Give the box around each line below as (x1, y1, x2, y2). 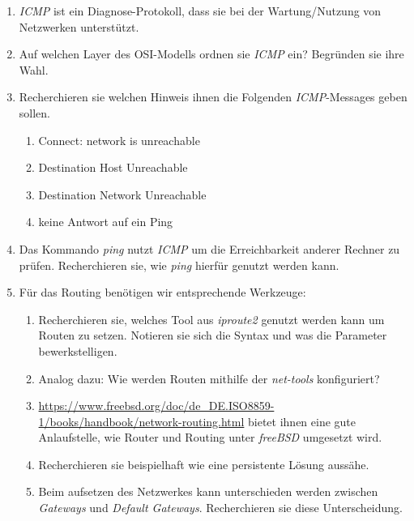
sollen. (19, 104, 50, 121)
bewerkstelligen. (38, 342, 117, 359)
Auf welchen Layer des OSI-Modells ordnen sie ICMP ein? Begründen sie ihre (19, 45, 404, 62)
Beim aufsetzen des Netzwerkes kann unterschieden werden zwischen (38, 483, 378, 500)
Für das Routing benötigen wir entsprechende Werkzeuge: (19, 284, 306, 301)
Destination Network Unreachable (38, 186, 207, 203)
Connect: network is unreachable (38, 131, 200, 148)
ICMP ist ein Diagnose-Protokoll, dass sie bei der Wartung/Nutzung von (19, 2, 382, 19)
